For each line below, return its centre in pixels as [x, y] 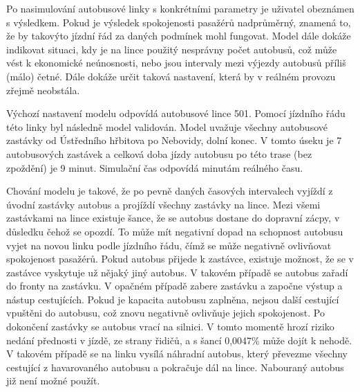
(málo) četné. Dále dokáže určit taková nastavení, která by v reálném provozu [171, 76]
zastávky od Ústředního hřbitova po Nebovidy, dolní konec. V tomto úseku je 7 [174, 140]
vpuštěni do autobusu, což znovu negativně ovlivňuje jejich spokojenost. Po [165, 313]
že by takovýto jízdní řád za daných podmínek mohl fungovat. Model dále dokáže [179, 36]
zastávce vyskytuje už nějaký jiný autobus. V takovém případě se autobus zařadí [177, 272]
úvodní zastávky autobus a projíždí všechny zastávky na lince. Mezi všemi [163, 204]
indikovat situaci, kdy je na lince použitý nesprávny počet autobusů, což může [172, 49]
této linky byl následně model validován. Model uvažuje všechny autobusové [167, 126]
